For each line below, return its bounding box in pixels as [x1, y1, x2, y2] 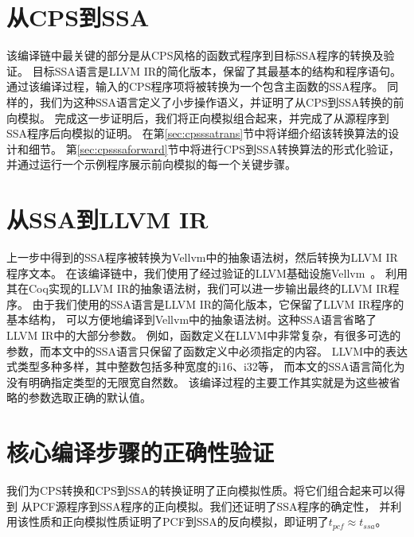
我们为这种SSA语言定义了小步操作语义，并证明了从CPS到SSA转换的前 [39, 93, 404, 110]
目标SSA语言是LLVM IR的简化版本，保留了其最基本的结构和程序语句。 [32, 62, 402, 79]
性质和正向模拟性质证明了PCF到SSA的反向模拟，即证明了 [28, 513, 329, 530]
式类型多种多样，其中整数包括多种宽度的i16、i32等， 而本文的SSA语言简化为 [6, 358, 405, 375]
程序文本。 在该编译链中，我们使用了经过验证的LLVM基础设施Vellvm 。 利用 [6, 264, 408, 281]
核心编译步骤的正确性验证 [6, 436, 275, 469]
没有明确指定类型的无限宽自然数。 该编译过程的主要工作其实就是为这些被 [6, 373, 389, 390]
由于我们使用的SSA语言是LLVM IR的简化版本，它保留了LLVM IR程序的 [32, 295, 404, 312]
